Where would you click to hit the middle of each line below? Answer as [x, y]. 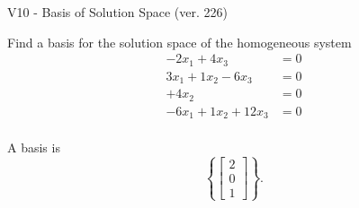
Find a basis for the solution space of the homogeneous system [179, 42]
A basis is [34, 147]
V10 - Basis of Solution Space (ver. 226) [117, 12]
